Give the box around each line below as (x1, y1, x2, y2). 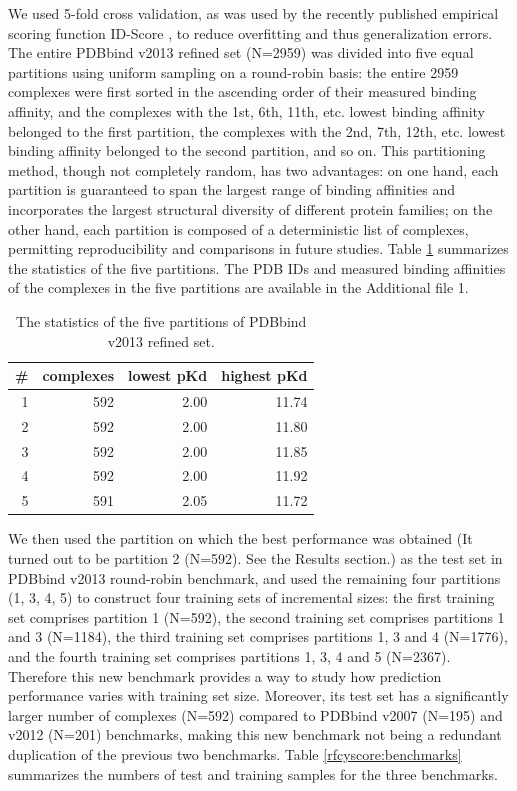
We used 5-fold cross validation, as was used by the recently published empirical (8, 3, 499, 23)
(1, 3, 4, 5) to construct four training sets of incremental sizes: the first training (8, 587, 495, 608)
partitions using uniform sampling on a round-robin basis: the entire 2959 (8, 61, 459, 82)
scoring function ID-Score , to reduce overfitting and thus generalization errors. (8, 22, 493, 43)
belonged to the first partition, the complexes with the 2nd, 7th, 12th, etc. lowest (8, 120, 506, 141)
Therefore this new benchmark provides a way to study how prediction (8, 665, 442, 686)
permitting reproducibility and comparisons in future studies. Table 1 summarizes (8, 238, 509, 259)
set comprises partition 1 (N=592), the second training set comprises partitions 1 (8, 606, 505, 627)
